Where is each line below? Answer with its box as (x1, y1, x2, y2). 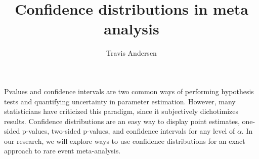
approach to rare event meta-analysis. (4, 145, 121, 156)
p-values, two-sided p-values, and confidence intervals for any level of (22, 126, 235, 136)
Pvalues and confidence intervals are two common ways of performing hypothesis (4, 86, 254, 96)
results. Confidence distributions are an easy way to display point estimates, (4, 115, 240, 126)
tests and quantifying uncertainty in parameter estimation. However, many (4, 96, 236, 106)
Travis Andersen (106, 48, 157, 58)
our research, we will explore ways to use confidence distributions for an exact (4, 135, 245, 146)
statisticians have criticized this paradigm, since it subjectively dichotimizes (4, 106, 238, 116)
